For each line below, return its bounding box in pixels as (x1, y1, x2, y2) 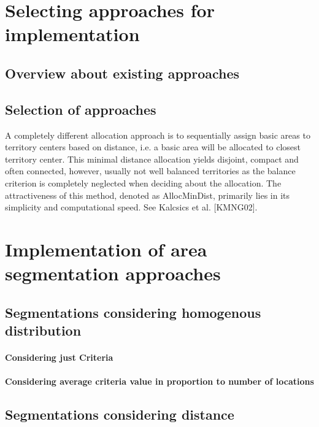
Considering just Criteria (5, 351, 113, 364)
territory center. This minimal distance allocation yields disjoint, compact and (5, 152, 299, 165)
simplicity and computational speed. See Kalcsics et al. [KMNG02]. (5, 201, 258, 213)
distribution (5, 321, 82, 340)
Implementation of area (5, 236, 207, 261)
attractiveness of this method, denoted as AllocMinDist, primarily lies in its (5, 188, 290, 201)
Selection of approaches (5, 99, 156, 118)
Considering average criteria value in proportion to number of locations (5, 375, 314, 388)
